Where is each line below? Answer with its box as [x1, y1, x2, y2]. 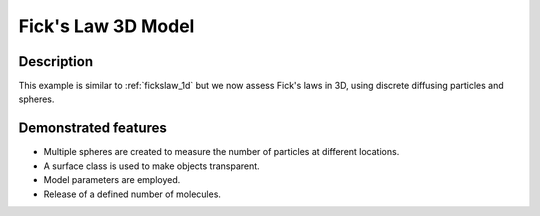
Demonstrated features [18, 120, 167, 137]
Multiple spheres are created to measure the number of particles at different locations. [43, 146, 400, 158]
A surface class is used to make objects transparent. [43, 160, 260, 172]
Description [18, 53, 94, 70]
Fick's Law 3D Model [18, 15, 195, 37]
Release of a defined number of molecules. [43, 188, 222, 200]
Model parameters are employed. [43, 174, 181, 186]
